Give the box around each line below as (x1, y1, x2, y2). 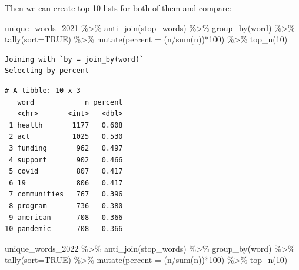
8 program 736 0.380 (9, 201, 123, 210)
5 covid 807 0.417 (9, 167, 123, 176)
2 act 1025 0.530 (9, 132, 123, 141)
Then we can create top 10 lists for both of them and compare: (5, 2, 232, 14)
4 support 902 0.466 (9, 155, 123, 164)
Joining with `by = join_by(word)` (5, 55, 144, 64)
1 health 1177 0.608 (9, 121, 123, 129)
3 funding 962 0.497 (9, 144, 123, 152)
